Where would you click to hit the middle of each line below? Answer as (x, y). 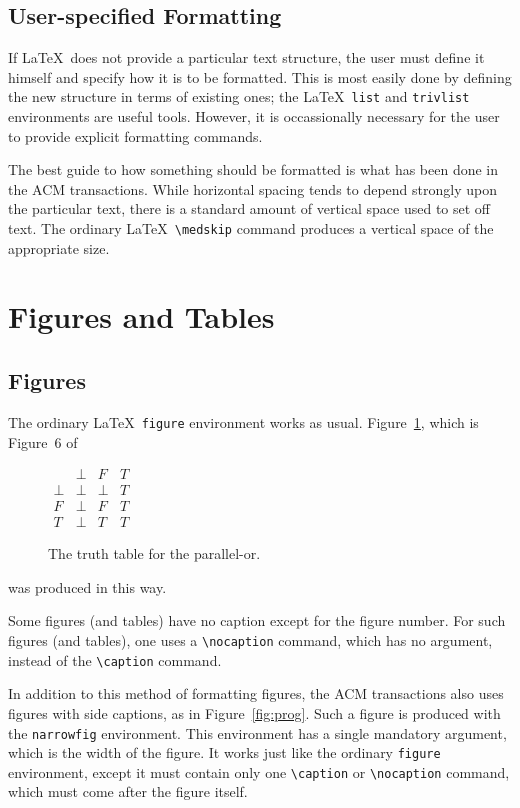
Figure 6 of (43, 441)
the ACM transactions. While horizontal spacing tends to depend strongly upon (252, 188)
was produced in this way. (87, 586)
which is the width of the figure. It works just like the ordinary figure (224, 752)
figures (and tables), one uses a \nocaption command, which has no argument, (250, 640)
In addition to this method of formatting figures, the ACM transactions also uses (256, 693)
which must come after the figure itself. (128, 791)
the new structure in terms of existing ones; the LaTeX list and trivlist (239, 96)
